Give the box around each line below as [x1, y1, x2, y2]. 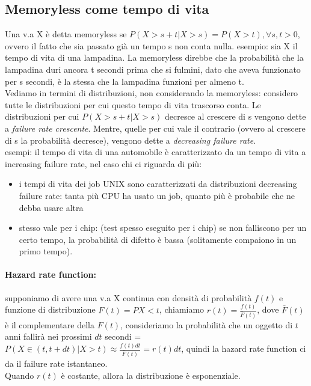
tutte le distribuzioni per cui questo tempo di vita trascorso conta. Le [5, 98, 261, 111]
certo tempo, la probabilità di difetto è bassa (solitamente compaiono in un [19, 233, 297, 245]
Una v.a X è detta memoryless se [5, 28, 127, 40]
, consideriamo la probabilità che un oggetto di [120, 318, 293, 331]
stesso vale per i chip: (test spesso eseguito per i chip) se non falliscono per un [19, 221, 307, 234]
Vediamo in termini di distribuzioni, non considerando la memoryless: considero [5, 87, 298, 99]
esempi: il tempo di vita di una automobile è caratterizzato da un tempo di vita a [5, 146, 306, 158]
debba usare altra [19, 201, 84, 213]
